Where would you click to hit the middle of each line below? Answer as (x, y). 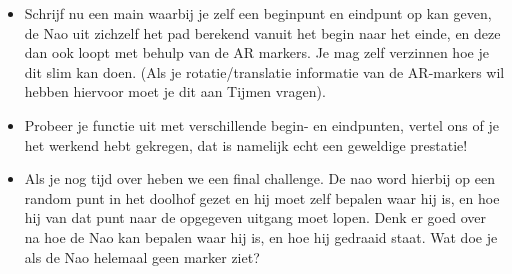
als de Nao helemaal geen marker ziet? (142, 256)
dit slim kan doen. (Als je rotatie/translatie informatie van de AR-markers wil (264, 71)
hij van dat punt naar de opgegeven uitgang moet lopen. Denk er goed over (255, 217)
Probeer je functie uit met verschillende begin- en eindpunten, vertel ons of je (261, 124)
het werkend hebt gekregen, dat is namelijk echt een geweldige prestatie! (246, 144)
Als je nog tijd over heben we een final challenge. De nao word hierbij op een (259, 178)
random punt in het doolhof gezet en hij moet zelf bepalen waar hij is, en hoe (262, 197)
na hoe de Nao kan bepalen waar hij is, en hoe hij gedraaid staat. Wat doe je (261, 236)
